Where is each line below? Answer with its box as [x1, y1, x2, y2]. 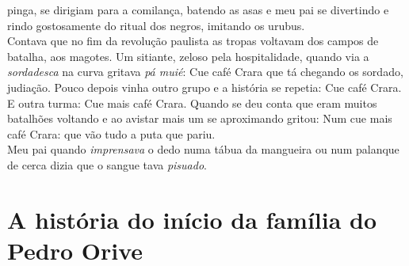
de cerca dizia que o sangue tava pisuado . [7, 156, 207, 173]
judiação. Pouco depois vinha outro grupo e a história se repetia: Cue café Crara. [7, 78, 402, 95]
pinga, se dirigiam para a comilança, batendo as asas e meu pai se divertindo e [7, 2, 389, 17]
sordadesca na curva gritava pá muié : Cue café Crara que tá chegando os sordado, [7, 63, 403, 80]
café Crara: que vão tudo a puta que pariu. [7, 125, 216, 142]
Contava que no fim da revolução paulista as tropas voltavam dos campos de [7, 32, 379, 49]
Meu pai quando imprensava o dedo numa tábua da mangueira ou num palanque [7, 141, 399, 158]
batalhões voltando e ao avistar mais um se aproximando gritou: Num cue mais [7, 110, 392, 127]
